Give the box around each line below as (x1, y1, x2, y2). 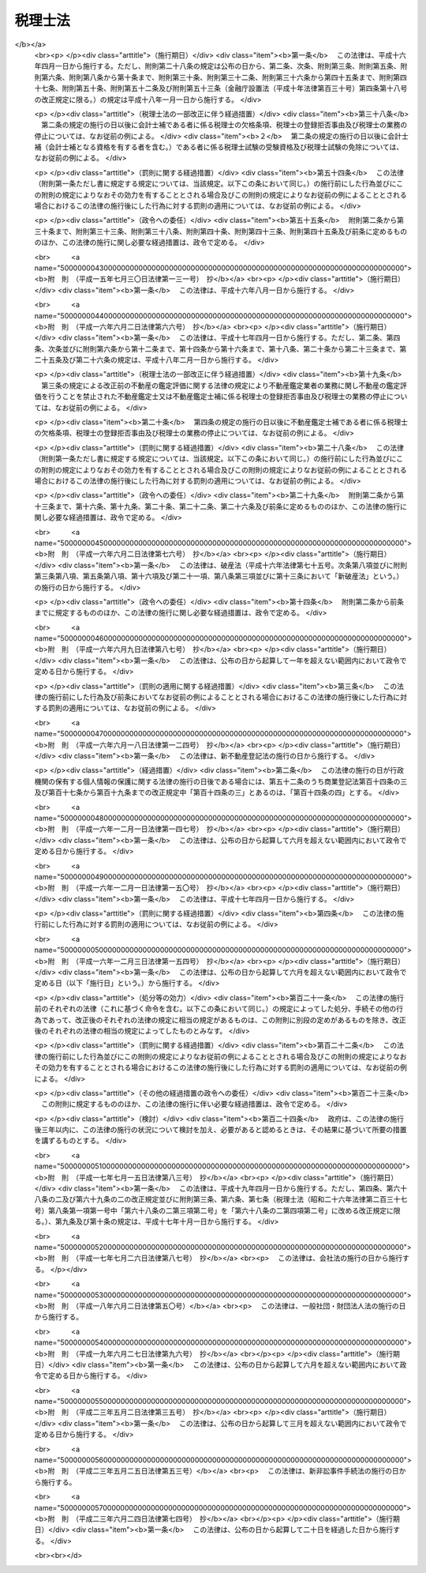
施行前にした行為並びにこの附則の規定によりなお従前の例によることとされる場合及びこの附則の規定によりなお (47, 1052, 407, 1061)
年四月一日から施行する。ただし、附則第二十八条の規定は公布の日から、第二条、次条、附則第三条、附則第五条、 (34, 62, 401, 71)
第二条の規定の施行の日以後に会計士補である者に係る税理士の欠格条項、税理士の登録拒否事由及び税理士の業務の (40, 120, 408, 130)
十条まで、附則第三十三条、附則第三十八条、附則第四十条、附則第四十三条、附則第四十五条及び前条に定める (40, 226, 394, 236)
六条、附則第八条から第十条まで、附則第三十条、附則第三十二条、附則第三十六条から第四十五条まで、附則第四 (47, 72, 407, 82)
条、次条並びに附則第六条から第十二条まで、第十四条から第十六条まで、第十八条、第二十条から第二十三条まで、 (34, 344, 400, 353)
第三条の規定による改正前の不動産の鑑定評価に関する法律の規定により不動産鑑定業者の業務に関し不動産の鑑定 (40, 380, 401, 390)
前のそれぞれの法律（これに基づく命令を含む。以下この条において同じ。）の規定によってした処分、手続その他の (34, 1004, 397, 1014)
